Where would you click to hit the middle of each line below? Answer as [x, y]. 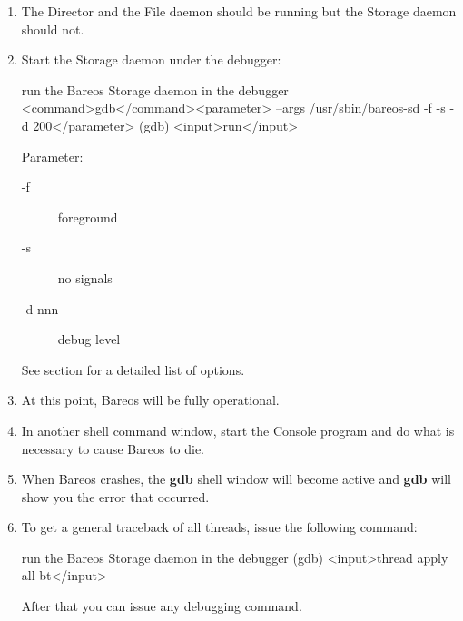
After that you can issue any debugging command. [162, 606]
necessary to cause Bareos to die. [113, 448]
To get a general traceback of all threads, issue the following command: [219, 527]
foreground [88, 217]
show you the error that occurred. [115, 496]
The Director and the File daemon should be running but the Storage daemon [239, 11]
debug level [89, 339]
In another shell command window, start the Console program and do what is [238, 430]
